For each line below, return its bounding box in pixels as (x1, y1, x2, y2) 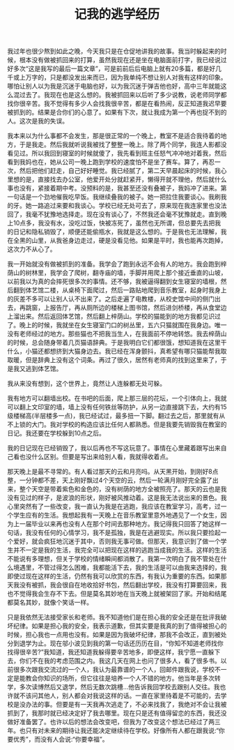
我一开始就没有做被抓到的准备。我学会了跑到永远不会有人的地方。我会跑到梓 (7, 260, 227, 269)
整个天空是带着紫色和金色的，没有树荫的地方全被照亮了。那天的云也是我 (19, 485, 227, 493)
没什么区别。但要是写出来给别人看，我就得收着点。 (25, 453, 172, 461)
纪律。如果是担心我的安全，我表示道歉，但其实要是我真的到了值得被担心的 (13, 622, 227, 630)
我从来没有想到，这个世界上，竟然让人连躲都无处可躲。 (7, 380, 166, 388)
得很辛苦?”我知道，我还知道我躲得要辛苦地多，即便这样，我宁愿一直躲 (13, 648, 214, 657)
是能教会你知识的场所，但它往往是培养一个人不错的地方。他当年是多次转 (13, 674, 221, 682)
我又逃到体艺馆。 (13, 364, 63, 373)
